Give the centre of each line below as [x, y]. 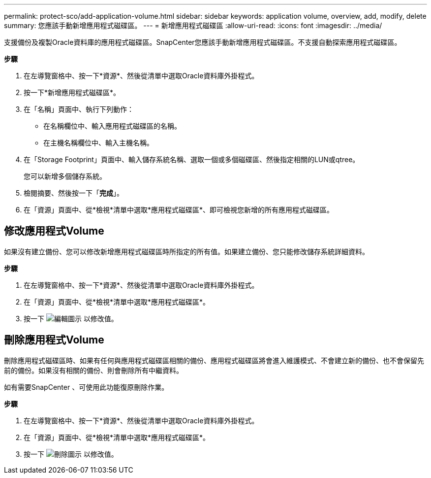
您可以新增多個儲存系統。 [65, 176]
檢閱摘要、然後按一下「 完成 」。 [74, 193]
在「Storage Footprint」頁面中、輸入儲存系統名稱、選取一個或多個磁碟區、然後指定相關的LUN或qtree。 [192, 159]
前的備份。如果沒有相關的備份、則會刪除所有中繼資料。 [93, 370]
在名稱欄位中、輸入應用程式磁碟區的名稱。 [112, 126]
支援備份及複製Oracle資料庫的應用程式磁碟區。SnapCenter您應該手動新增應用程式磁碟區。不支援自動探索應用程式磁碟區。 [203, 42]
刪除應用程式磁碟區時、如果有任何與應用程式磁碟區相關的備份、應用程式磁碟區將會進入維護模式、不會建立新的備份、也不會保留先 [214, 360]
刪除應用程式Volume [54, 340]
